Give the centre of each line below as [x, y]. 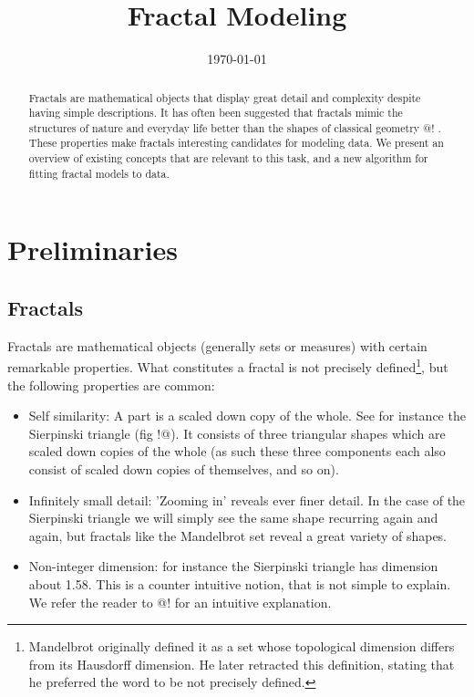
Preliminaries [93, 250]
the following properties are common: [111, 385]
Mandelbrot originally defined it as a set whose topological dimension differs [242, 646]
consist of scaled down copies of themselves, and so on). [184, 469]
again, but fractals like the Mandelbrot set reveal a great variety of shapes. [238, 535]
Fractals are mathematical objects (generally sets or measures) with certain [217, 345]
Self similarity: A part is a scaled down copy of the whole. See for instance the [247, 416]
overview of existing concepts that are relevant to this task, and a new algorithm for [228, 158]
